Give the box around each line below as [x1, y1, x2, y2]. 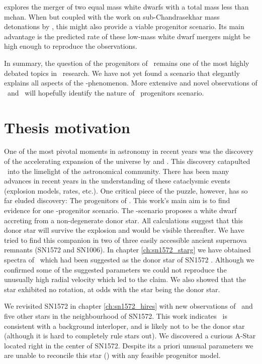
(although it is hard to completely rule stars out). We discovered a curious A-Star [4, 330, 256, 341]
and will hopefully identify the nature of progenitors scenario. [7, 87, 204, 98]
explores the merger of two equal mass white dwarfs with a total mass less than [4, 2, 249, 12]
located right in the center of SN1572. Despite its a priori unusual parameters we [4, 340, 253, 350]
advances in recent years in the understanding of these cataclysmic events [4, 175, 230, 186]
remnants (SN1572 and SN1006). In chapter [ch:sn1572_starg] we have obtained [4, 244, 251, 255]
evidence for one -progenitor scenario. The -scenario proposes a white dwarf [4, 205, 237, 216]
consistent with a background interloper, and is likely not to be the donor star [4, 320, 245, 331]
